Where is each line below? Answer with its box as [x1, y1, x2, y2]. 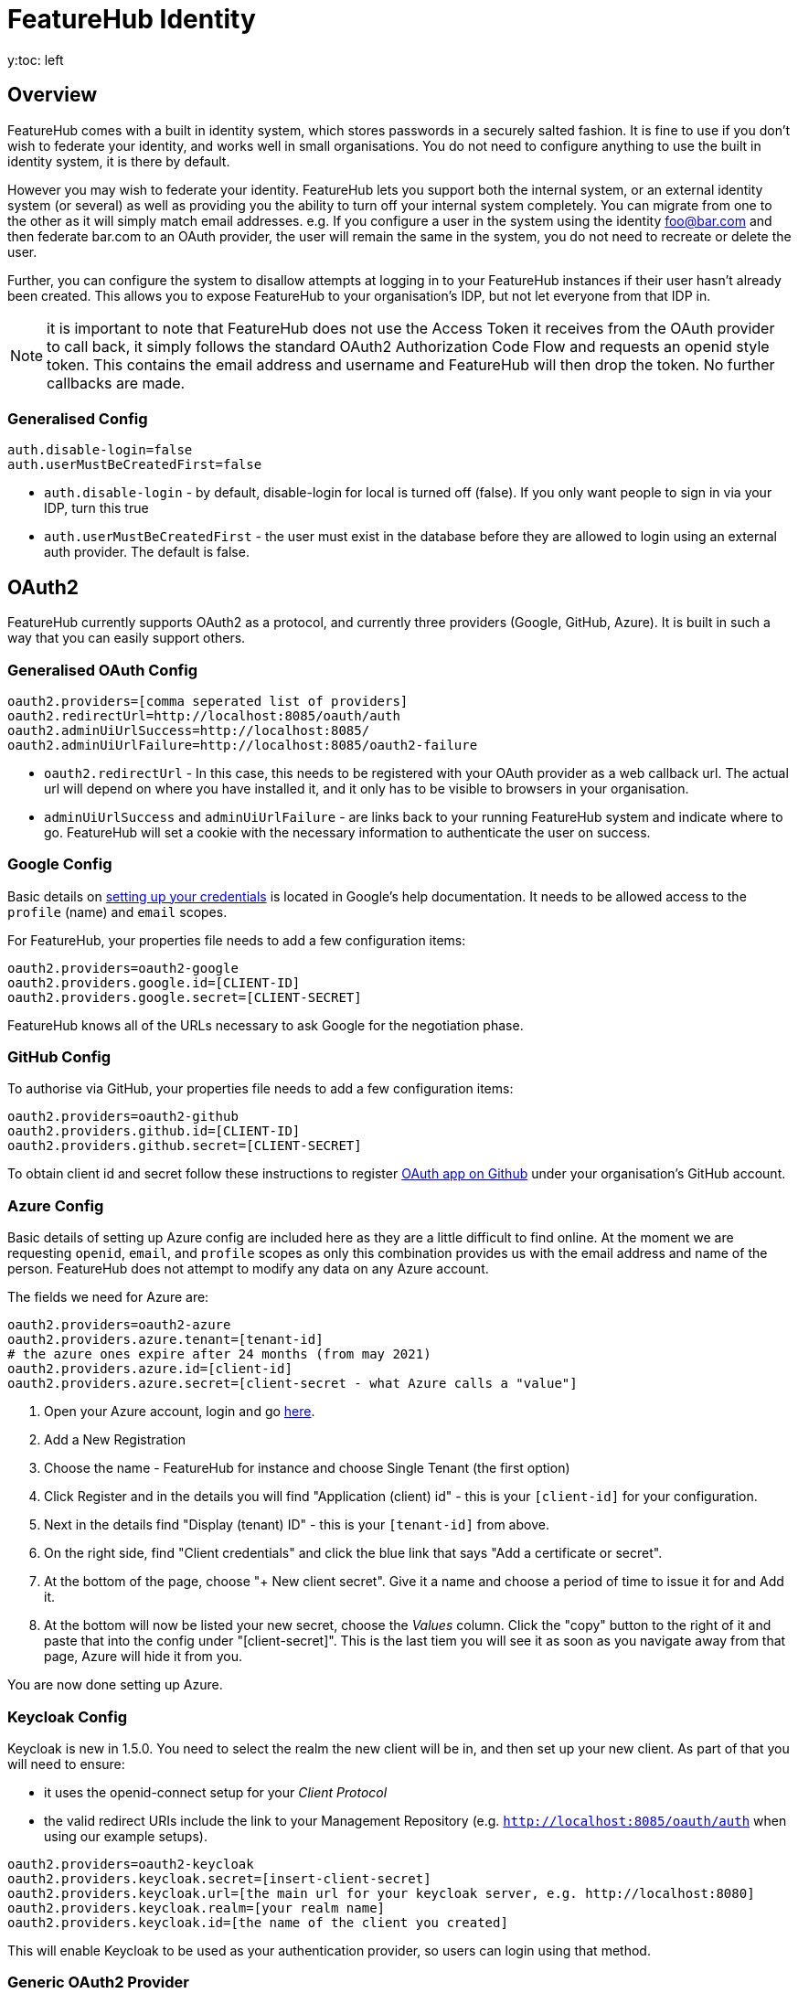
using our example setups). [44, 1828, 207, 1844]
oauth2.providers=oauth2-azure [7, 1317, 231, 1333]
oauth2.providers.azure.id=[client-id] [7, 1361, 293, 1377]
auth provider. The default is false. [44, 544, 250, 560]
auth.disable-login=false [7, 442, 193, 458]
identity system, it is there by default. [7, 153, 230, 169]
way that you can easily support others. [7, 630, 246, 646]
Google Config [7, 855, 112, 874]
